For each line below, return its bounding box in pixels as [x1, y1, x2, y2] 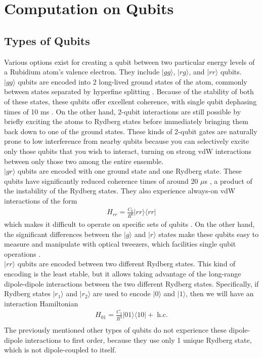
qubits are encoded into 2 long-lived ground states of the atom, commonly [18, 76, 247, 87]
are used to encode [93, 288, 151, 299]
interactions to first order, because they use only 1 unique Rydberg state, [25, 334, 252, 345]
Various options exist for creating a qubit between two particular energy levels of [4, 56, 255, 67]
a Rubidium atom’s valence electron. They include [4, 66, 160, 77]
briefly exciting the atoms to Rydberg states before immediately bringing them [4, 116, 248, 127]
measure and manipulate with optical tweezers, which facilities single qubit [4, 238, 236, 249]
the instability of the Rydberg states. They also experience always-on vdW [4, 185, 236, 196]
